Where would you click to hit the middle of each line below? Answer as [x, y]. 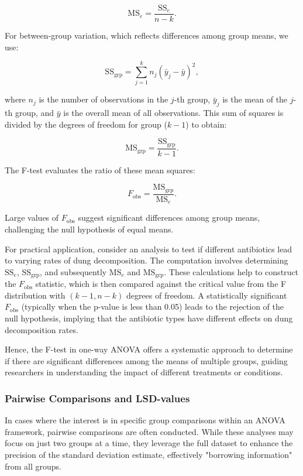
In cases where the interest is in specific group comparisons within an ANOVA [145, 420]
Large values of [32, 218]
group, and [35, 113]
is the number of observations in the [104, 99]
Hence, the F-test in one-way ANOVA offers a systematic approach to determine [149, 349]
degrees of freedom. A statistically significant [206, 295]
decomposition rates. [42, 329]
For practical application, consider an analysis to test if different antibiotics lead [149, 249]
